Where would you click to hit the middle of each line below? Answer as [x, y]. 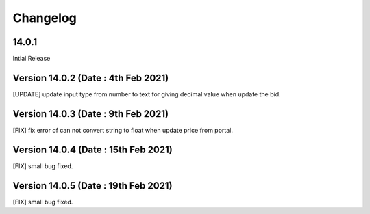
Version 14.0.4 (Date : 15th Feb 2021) [92, 149]
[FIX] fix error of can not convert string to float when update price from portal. [123, 130]
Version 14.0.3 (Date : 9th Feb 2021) [91, 114]
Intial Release [32, 59]
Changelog [45, 18]
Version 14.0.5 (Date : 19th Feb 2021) [92, 186]
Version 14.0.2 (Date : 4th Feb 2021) [91, 78]
